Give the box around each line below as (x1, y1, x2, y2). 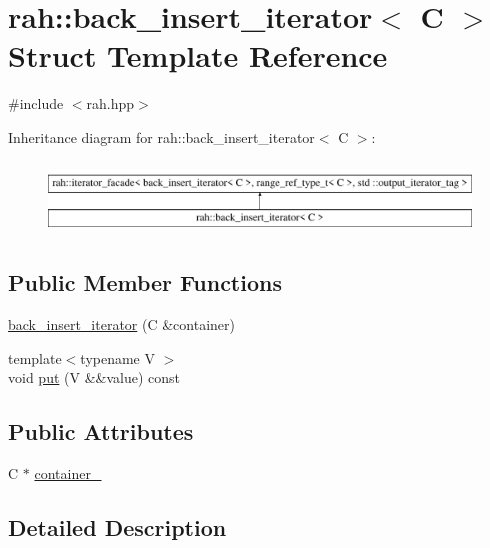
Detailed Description (8, 512, 227, 543)
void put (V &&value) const (8, 367, 180, 388)
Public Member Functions (8, 267, 282, 298)
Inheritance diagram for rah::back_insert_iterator (8, 126, 315, 147)
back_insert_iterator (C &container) (8, 314, 235, 335)
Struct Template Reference (8, 35, 388, 76)
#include (8, 93, 64, 114)
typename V (80, 347, 155, 368)
